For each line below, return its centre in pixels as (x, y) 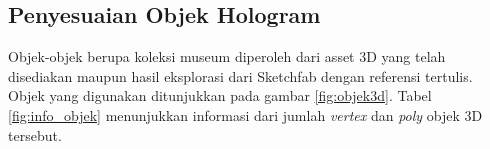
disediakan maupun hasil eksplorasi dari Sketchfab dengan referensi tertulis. (240, 75)
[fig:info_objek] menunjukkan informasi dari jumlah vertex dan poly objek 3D (245, 114)
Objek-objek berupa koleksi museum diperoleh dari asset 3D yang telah (227, 56)
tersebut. (35, 134)
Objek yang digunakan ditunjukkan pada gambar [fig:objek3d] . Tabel (220, 95)
